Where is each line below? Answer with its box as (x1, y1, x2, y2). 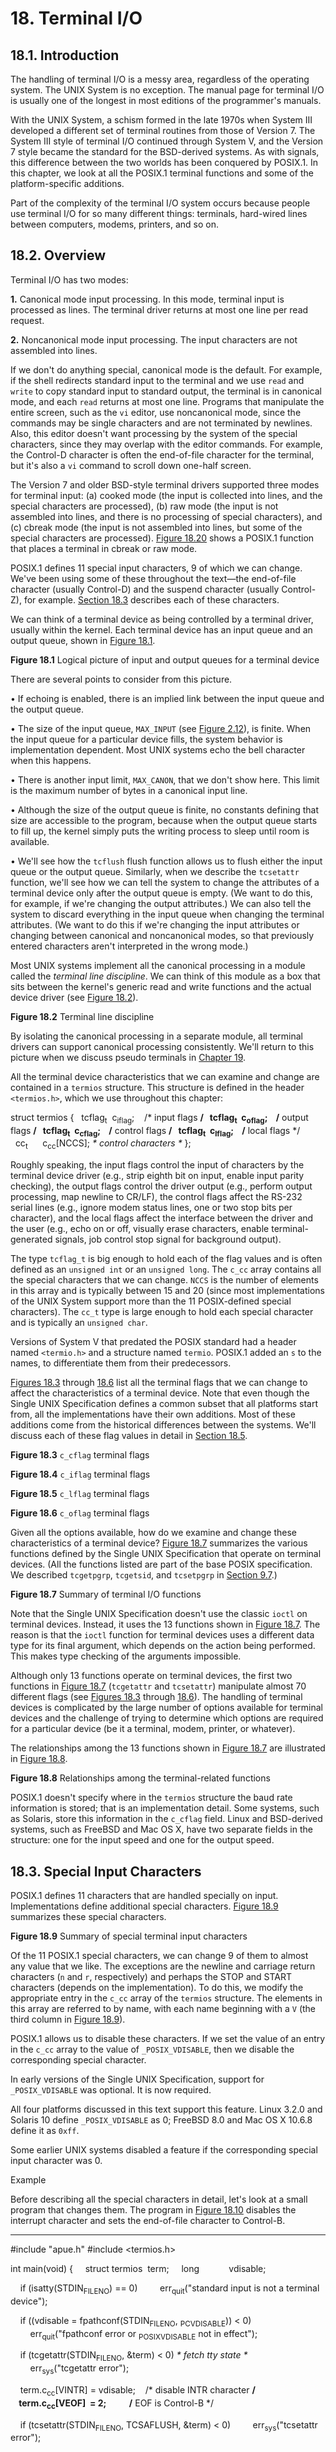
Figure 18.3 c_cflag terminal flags (10, 1449, 150, 1461)
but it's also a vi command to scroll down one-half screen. (10, 459, 252, 471)
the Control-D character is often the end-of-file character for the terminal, (10, 448, 315, 461)
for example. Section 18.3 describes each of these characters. (23, 593, 280, 606)
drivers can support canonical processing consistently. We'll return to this (10, 1040, 315, 1052)
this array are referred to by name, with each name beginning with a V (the (10, 2003, 317, 2015)
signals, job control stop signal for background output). (54, 1233, 282, 1246)
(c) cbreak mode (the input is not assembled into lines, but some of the (10, 521, 303, 533)
